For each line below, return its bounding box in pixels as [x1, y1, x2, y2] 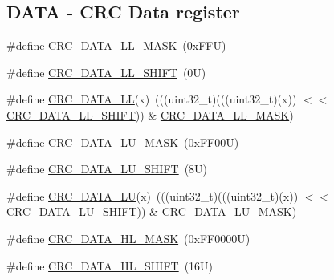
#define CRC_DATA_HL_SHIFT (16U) [6, 257, 214, 274]
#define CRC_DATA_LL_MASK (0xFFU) [6, 37, 226, 54]
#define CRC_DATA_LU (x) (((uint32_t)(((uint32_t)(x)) [6, 187, 299, 204]
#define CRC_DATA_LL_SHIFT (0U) [6, 63, 206, 80]
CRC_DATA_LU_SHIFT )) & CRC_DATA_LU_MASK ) [6, 203, 297, 220]
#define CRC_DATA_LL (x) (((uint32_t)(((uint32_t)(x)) [6, 91, 297, 108]
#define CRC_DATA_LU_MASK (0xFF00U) [6, 133, 239, 150]
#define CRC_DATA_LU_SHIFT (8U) [6, 160, 208, 177]
